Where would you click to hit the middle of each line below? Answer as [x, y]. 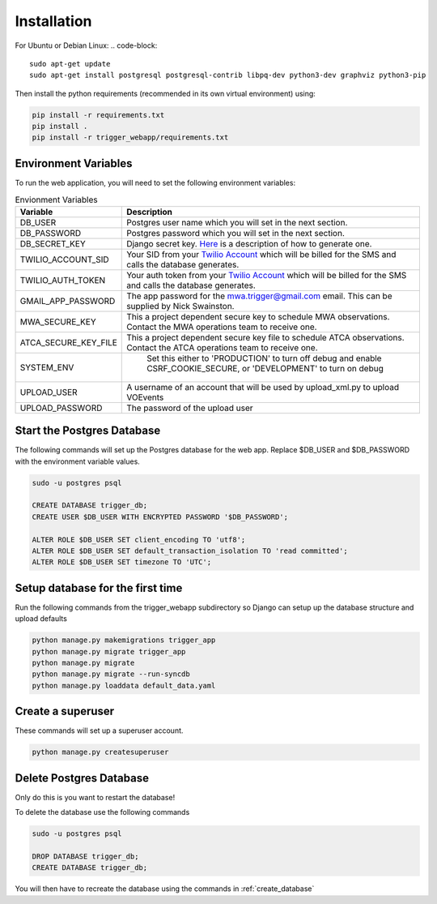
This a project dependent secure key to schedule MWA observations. [258, 316]
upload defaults [41, 619]
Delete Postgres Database [82, 778]
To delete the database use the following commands [102, 812]
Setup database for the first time [99, 588]
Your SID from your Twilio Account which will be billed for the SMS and [261, 254]
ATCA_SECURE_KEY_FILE [68, 342]
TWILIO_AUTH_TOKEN [63, 280]
